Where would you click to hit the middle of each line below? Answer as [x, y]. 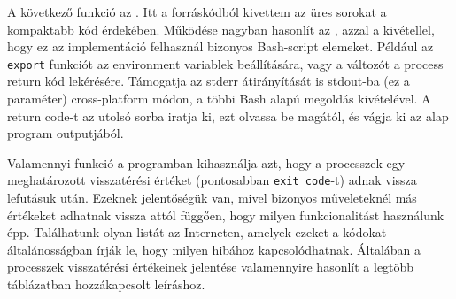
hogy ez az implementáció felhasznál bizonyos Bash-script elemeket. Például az [220, 46]
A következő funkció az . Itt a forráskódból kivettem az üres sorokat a [197, 11]
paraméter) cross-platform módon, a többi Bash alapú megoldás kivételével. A [219, 99]
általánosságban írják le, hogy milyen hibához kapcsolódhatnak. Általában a [214, 249]
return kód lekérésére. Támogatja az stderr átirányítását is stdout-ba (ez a [209, 81]
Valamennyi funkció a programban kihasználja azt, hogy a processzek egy [206, 162]
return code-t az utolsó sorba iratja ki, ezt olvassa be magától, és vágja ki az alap [228, 115]
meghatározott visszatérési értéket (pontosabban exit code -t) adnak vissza [212, 180]
